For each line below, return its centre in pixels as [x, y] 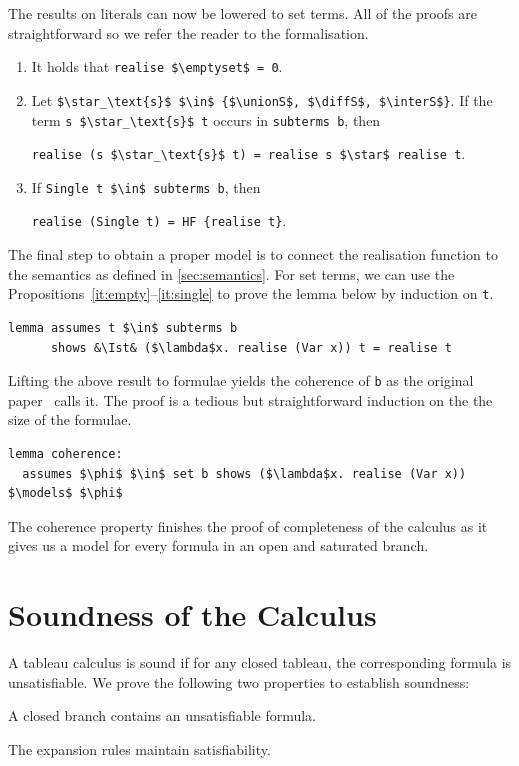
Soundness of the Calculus [192, 614]
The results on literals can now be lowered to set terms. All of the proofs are [242, 13]
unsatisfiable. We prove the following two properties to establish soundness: [239, 681]
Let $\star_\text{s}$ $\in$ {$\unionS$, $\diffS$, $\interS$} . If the [262, 99]
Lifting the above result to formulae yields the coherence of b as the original [241, 380]
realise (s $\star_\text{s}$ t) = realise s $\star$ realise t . [248, 153]
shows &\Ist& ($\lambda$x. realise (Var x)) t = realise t [251, 347]
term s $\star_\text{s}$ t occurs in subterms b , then [206, 119]
